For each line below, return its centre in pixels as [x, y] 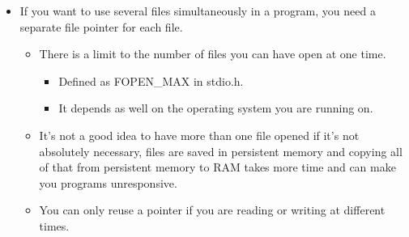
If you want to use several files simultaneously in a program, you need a [198, 11]
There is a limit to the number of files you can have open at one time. [213, 54]
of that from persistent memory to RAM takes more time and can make [217, 167]
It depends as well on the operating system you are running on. [216, 108]
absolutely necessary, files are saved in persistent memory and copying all [221, 151]
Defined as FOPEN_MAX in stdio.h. [151, 80]
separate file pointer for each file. [101, 26]
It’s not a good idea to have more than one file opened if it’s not [199, 135]
